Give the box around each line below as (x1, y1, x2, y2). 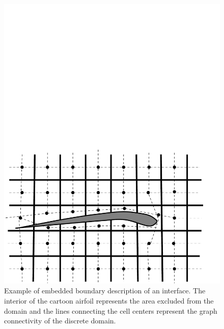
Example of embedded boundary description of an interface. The (4, 285, 206, 296)
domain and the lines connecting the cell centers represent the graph (4, 305, 217, 316)
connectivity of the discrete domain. (4, 315, 116, 326)
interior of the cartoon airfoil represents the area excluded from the (4, 295, 214, 306)
